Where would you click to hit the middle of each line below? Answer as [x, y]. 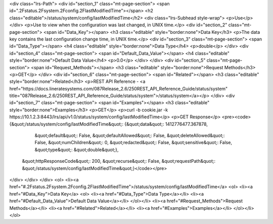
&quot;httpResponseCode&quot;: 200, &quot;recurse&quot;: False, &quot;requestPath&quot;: [119, 161]
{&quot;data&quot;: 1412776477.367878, [166, 124]
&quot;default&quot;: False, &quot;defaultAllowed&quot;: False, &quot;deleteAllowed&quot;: [130, 136]
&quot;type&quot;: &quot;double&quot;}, [77, 150]
